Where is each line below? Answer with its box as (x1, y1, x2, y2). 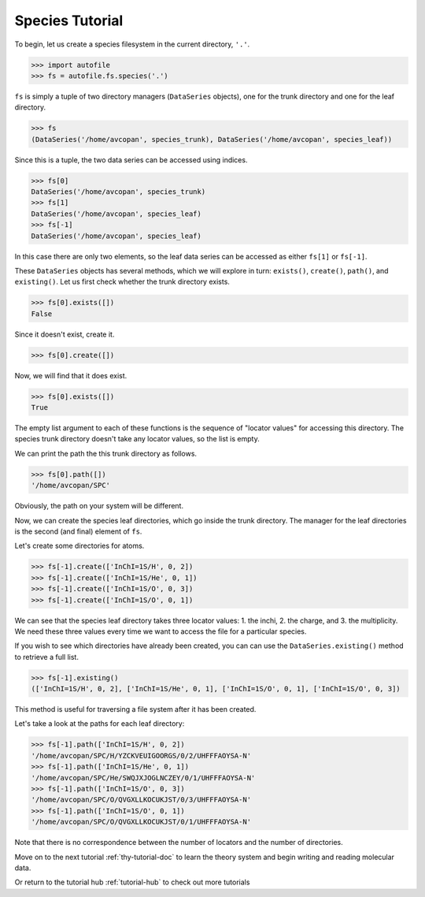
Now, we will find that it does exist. (14, 370, 128, 380)
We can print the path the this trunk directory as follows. (14, 448, 197, 458)
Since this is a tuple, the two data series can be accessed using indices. (14, 154, 248, 165)
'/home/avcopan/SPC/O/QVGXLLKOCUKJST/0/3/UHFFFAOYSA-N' (31, 795, 252, 804)
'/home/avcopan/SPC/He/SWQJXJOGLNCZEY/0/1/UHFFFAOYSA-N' (31, 773, 256, 782)
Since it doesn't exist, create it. (14, 329, 115, 339)
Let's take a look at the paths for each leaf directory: (14, 719, 185, 728)
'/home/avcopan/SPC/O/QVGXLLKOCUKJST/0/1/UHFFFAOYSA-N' (31, 817, 252, 827)
